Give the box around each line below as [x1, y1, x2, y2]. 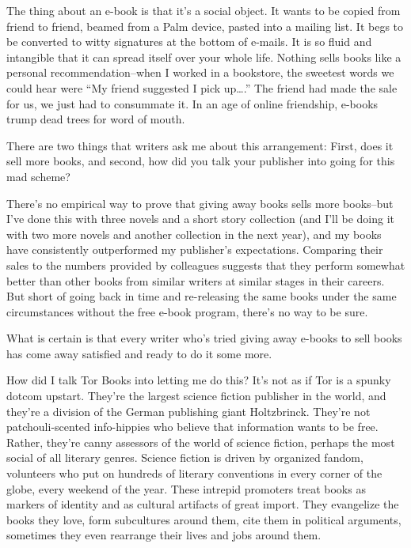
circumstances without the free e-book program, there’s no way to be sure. [6, 303, 368, 319]
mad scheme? [6, 168, 70, 184]
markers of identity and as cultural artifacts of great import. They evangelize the [6, 496, 399, 512]
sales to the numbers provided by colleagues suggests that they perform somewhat [6, 256, 405, 273]
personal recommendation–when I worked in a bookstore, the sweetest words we [6, 64, 394, 81]
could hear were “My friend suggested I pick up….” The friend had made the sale [6, 79, 398, 96]
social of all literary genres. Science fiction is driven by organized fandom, [6, 449, 363, 466]
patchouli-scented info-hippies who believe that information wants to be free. [6, 418, 379, 435]
